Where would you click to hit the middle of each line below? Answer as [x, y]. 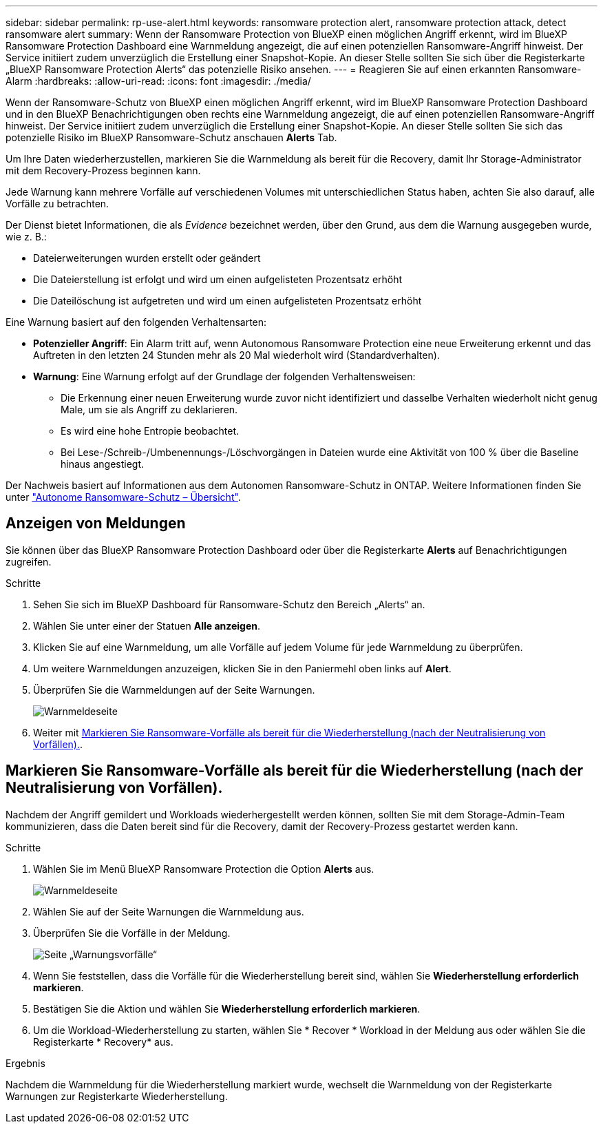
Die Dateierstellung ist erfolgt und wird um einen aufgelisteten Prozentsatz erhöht [218, 279]
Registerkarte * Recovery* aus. [103, 1042]
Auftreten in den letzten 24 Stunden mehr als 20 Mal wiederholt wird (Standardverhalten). [236, 355]
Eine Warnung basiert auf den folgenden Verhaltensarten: [136, 322]
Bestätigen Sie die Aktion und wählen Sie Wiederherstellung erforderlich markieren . [227, 1008]
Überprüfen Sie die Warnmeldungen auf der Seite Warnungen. [174, 690]
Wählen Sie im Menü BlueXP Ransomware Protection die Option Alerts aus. [204, 869]
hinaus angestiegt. [103, 464]
